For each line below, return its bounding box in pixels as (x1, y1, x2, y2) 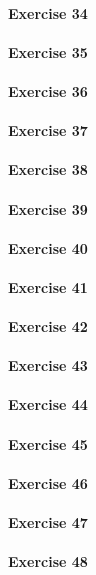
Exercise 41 (8, 276, 88, 297)
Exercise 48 (8, 551, 88, 572)
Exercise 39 (8, 198, 88, 219)
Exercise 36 (8, 80, 88, 101)
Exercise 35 (8, 41, 88, 62)
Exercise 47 (8, 512, 88, 533)
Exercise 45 (8, 433, 88, 454)
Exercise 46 (8, 472, 88, 493)
